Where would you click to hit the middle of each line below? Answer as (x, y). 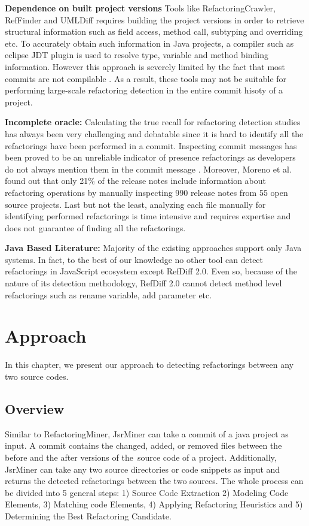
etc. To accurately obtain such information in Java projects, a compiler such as (149, 43)
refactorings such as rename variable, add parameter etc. (108, 294)
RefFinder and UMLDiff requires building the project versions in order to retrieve (154, 19)
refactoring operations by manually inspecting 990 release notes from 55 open (146, 192)
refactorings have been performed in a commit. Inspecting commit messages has (151, 145)
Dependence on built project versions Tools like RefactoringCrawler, (140, 8)
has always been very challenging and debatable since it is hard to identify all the (154, 133)
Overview (35, 408)
